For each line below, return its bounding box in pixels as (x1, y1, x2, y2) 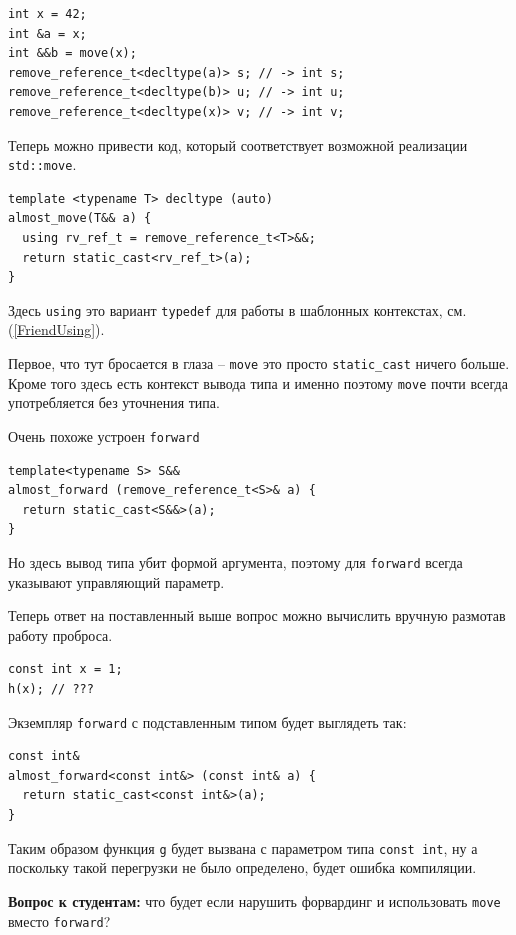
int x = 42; (8, 7, 87, 21)
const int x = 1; (8, 662, 123, 677)
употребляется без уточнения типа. (8, 392, 220, 413)
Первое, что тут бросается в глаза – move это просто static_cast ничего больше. (8, 353, 510, 374)
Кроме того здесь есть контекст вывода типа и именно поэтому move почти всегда (8, 372, 508, 393)
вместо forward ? (8, 910, 111, 931)
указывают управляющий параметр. (8, 571, 225, 592)
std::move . (8, 154, 77, 175)
